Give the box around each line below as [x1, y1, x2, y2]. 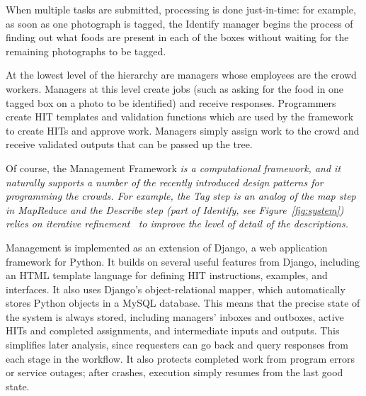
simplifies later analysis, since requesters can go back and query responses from [6, 337, 348, 352]
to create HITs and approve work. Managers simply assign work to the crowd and [6, 123, 360, 137]
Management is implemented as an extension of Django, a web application [6, 239, 328, 254]
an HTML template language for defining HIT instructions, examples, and [6, 268, 328, 283]
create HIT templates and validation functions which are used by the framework [6, 109, 354, 124]
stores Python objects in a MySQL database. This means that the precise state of [6, 295, 360, 310]
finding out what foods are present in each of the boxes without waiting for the [6, 30, 349, 45]
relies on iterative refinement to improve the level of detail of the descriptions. [6, 216, 348, 231]
